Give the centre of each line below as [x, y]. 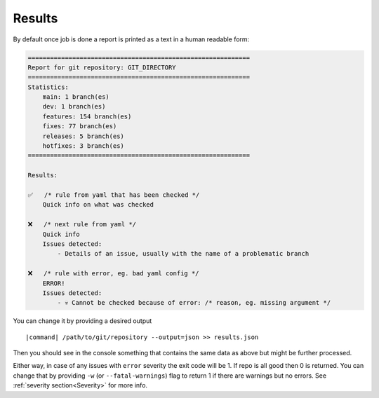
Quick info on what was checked [98, 205]
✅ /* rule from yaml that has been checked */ [114, 195]
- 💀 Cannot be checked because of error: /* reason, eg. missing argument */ [194, 303]
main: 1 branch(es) [76, 97]
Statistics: [48, 87]
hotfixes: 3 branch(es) [83, 146]
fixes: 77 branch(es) [80, 126]
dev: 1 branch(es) [74, 107]
